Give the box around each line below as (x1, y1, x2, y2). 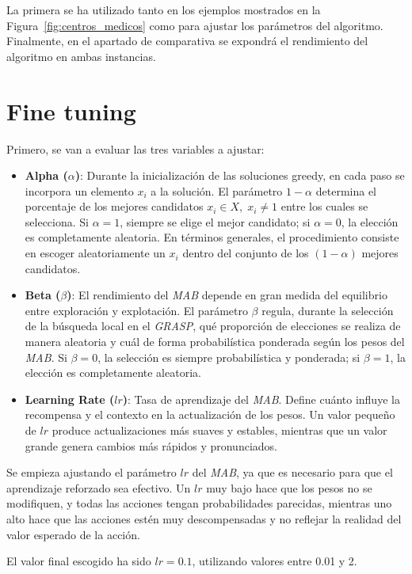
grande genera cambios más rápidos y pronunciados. (25, 437, 277, 454)
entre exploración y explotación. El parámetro (25, 302, 248, 318)
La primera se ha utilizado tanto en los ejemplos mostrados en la (6, 2, 321, 17)
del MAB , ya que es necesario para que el (192, 464, 393, 481)
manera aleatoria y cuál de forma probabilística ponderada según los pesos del (25, 333, 405, 350)
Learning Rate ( (25, 390, 115, 407)
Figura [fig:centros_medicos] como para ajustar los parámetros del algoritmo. (6, 17, 383, 33)
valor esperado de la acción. (6, 526, 140, 542)
